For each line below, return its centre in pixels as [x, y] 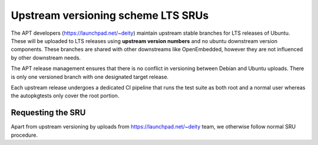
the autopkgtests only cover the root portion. [65, 96]
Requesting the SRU [48, 113]
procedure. [24, 135]
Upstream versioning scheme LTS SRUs [110, 15]
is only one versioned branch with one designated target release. [90, 77]
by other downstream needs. [46, 57]
